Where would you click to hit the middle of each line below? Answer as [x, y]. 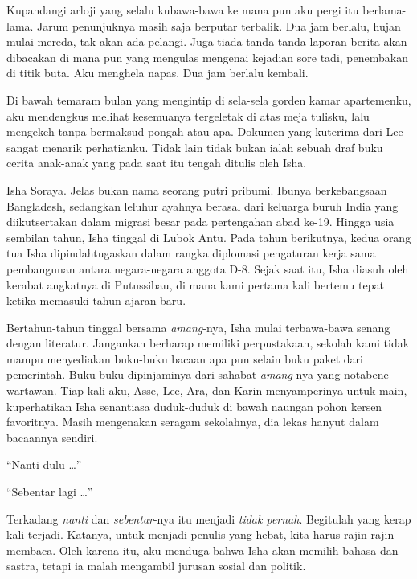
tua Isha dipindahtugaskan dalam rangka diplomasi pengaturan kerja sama [191, 253]
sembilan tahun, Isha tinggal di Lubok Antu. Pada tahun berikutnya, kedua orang [209, 237]
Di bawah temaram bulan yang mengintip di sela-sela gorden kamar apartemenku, [209, 99]
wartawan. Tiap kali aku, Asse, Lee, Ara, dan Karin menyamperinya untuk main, [207, 390]
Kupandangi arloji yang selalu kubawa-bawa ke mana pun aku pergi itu [183, 10]
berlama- [384, 10]
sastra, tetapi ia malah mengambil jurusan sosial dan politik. [156, 566]
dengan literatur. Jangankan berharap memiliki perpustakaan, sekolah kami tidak [208, 343]
